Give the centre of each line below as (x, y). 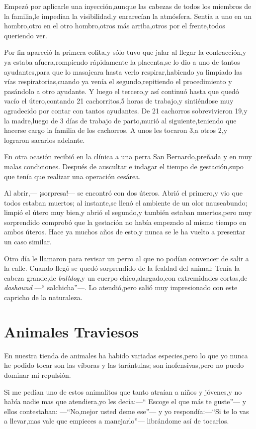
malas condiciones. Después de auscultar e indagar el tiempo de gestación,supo (124, 166)
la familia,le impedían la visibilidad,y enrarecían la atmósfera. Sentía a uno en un (128, 16)
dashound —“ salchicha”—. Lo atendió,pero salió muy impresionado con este (121, 287)
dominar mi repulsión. (38, 375)
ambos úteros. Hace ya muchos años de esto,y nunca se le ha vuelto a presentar (125, 232)
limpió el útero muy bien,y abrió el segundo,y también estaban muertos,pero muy (128, 212)
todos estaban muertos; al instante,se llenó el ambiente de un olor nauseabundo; (126, 202)
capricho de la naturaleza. (43, 297)
